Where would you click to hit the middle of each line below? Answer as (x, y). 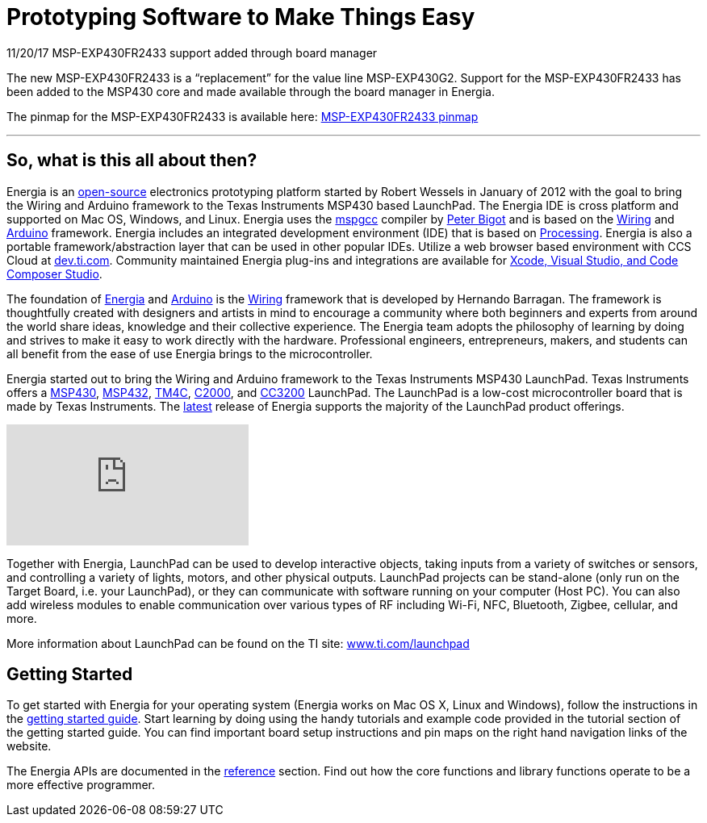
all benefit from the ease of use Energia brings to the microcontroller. (190, 353)
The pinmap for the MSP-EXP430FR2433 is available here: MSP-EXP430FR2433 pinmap (243, 116)
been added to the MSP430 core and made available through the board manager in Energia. (251, 91)
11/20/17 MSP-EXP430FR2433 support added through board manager (192, 52)
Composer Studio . (54, 274)
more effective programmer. (81, 785)
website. (29, 746)
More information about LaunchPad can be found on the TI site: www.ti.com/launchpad (238, 643)
